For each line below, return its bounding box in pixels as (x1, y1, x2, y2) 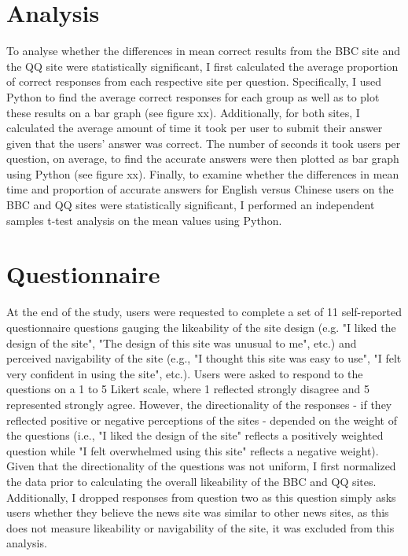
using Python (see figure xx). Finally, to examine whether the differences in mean (6, 165, 399, 182)
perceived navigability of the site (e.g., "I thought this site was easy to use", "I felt (6, 350, 402, 366)
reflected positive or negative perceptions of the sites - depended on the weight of (6, 411, 397, 428)
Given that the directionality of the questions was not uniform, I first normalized (6, 458, 396, 474)
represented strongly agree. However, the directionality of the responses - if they (6, 396, 392, 412)
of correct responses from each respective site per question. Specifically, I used (6, 73, 382, 90)
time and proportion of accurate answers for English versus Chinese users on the (6, 181, 394, 197)
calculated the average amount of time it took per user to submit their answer (6, 120, 383, 136)
